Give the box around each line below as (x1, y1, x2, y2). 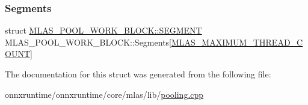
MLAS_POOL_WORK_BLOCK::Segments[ (5, 35, 171, 48)
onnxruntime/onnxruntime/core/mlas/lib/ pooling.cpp (5, 88, 204, 100)
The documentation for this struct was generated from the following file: (5, 68, 271, 80)
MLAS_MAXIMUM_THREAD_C (171, 35, 303, 48)
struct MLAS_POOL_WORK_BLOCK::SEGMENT (5, 24, 202, 37)
